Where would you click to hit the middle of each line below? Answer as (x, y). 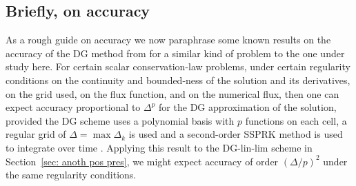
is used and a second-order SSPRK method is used (236, 134)
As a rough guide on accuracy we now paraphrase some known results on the (168, 40)
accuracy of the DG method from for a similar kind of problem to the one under (175, 53)
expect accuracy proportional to (73, 107)
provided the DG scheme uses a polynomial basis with (120, 120)
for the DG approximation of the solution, (248, 107)
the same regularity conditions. (71, 175)
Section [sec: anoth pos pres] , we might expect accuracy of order (142, 161)
